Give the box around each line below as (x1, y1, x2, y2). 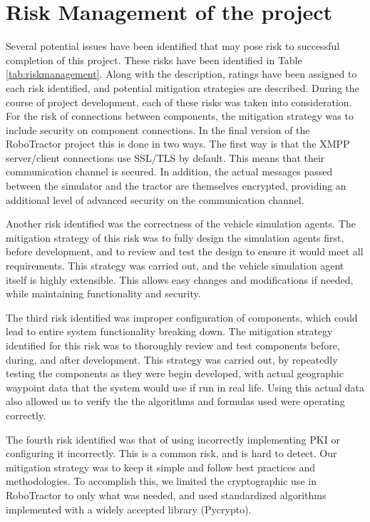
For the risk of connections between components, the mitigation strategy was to (6, 108, 354, 123)
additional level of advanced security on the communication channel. (6, 192, 304, 207)
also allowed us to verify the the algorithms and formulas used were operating (6, 394, 345, 409)
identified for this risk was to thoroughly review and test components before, (6, 338, 340, 352)
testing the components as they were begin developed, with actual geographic (6, 366, 344, 381)
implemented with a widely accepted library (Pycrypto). (6, 501, 252, 516)
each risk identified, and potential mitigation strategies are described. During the (6, 80, 359, 95)
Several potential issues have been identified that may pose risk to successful (6, 39, 340, 53)
